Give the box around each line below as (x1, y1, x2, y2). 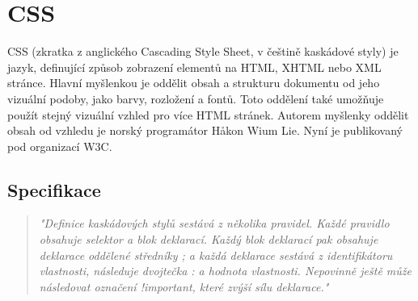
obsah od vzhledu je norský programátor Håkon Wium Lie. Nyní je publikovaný (7, 122, 403, 139)
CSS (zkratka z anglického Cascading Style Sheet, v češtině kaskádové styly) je (7, 43, 399, 60)
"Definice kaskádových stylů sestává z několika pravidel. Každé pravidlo (39, 215, 390, 232)
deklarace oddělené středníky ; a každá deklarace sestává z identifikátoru (39, 246, 393, 263)
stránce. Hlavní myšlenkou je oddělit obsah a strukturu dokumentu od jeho (7, 74, 380, 91)
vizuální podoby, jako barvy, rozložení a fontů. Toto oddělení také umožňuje (7, 90, 384, 107)
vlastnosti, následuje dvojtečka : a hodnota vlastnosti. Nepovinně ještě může (39, 262, 412, 279)
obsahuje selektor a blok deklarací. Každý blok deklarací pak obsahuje (39, 231, 378, 248)
